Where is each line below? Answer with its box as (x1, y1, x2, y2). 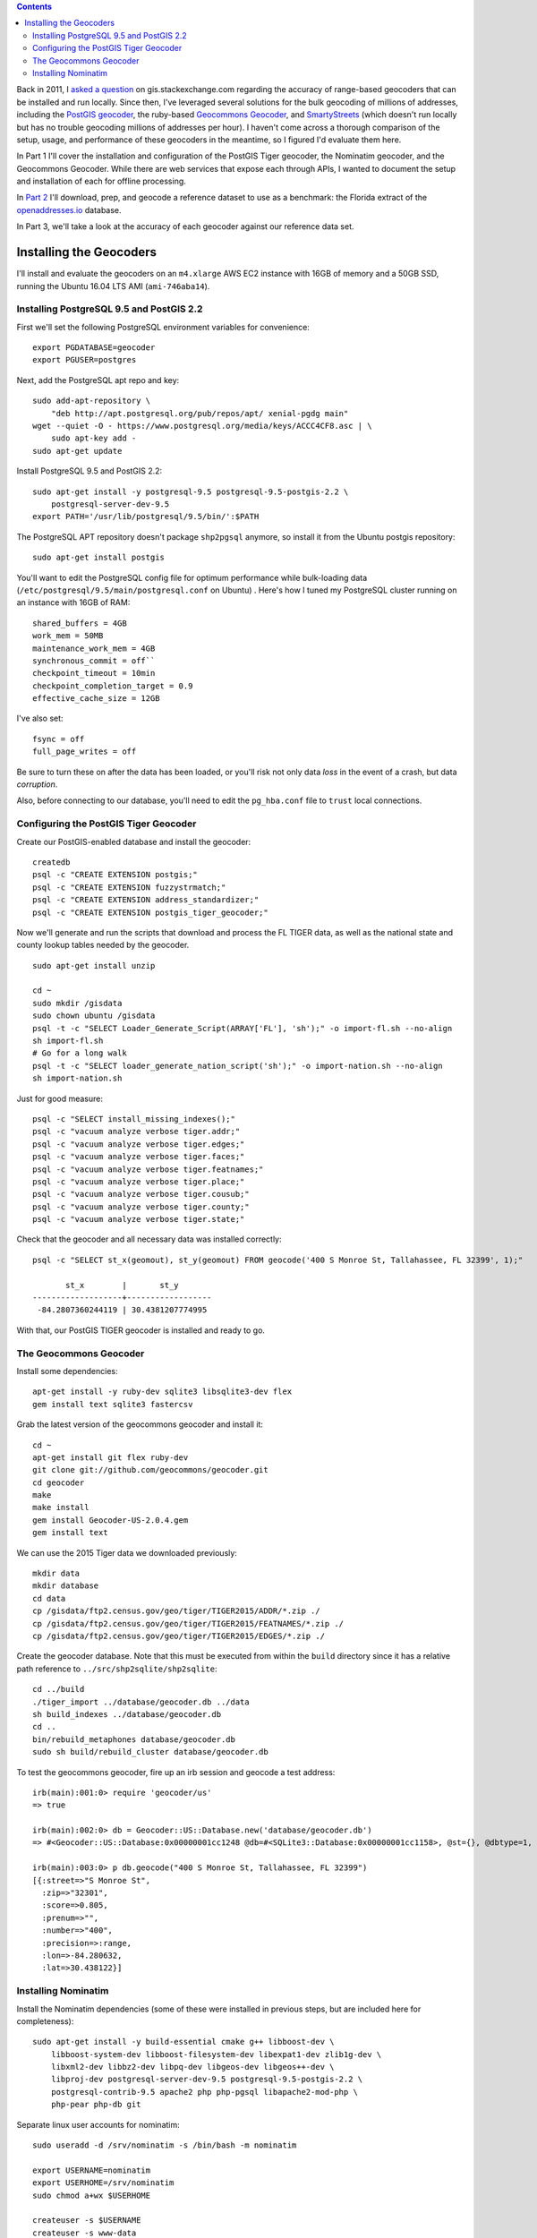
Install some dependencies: (16, 1365, 118, 1376)
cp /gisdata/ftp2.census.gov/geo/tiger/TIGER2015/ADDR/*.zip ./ (32, 1606, 321, 1616)
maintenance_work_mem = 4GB (32, 643, 156, 653)
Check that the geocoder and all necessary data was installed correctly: (16, 1234, 282, 1244)
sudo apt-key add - (50, 433, 137, 443)
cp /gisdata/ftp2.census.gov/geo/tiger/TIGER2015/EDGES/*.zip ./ (32, 1631, 326, 1641)
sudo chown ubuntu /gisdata (32, 1011, 156, 1021)
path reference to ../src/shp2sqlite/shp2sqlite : (16, 1663, 217, 1674)
